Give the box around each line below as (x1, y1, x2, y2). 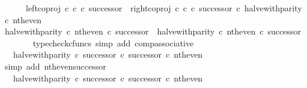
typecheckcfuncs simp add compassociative (32, 36, 194, 49)
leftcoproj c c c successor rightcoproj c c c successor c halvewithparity (25, 2, 302, 14)
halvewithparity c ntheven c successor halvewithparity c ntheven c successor (4, 25, 301, 37)
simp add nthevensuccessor (4, 59, 106, 72)
